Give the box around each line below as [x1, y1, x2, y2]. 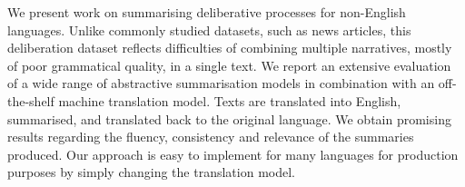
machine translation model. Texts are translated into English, [58, 91, 401, 110]
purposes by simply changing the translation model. [7, 162, 295, 182]
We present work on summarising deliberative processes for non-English [7, 3, 406, 21]
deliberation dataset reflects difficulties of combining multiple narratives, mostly [7, 38, 452, 57]
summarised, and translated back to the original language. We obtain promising [7, 109, 451, 128]
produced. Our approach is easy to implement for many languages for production [7, 144, 459, 163]
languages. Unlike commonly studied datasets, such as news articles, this [7, 20, 411, 39]
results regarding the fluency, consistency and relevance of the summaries [7, 127, 414, 146]
